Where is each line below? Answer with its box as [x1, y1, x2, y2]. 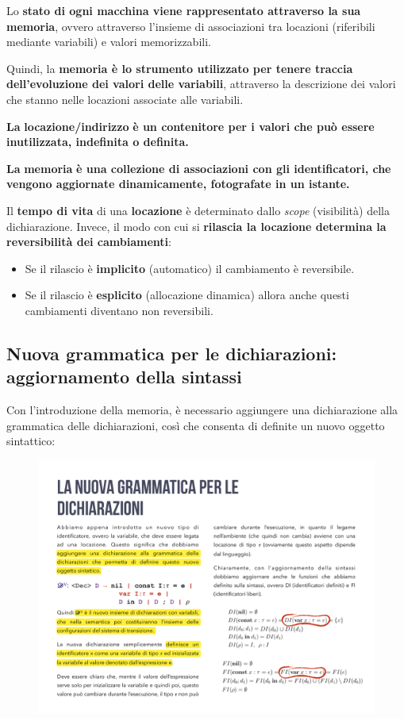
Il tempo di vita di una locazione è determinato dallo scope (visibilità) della [6, 202, 390, 218]
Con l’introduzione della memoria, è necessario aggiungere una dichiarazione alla [6, 402, 398, 418]
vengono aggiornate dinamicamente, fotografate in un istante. [6, 175, 350, 192]
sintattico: [6, 433, 56, 449]
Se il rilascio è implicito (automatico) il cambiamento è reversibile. [25, 260, 355, 276]
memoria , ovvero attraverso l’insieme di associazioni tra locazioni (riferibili [6, 17, 375, 34]
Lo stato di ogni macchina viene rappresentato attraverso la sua [6, 2, 361, 18]
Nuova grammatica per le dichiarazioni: [6, 340, 337, 365]
